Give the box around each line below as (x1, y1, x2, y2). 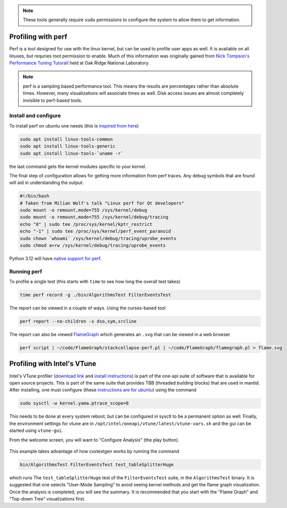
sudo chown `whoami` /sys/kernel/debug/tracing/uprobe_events (20, 235, 176, 241)
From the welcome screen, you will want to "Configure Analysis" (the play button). (9, 436, 179, 443)
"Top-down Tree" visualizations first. (9, 496, 85, 502)
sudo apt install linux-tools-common (20, 136, 113, 142)
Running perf (9, 268, 42, 275)
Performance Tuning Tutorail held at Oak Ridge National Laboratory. (9, 60, 150, 66)
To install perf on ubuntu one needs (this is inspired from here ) (9, 122, 139, 129)
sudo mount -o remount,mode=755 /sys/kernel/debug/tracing (20, 214, 168, 220)
